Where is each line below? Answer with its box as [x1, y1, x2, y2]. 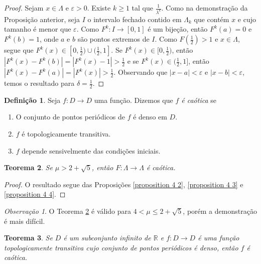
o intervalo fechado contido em [87, 14, 182, 24]
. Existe [87, 3, 111, 13]
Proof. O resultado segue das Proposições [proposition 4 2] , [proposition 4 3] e [4, 179, 243, 189]
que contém [194, 14, 229, 24]
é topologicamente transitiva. [22, 128, 111, 139]
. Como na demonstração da [161, 3, 248, 13]
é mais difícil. [4, 215, 45, 226]
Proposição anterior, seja [4, 14, 80, 24]
